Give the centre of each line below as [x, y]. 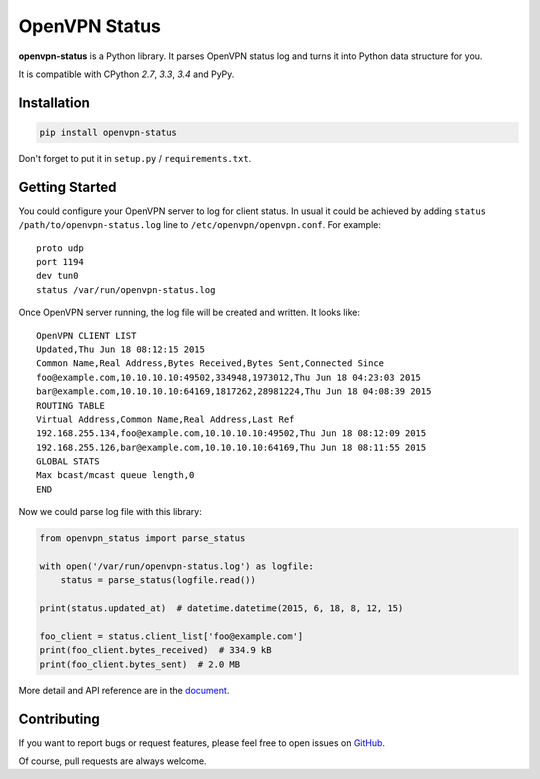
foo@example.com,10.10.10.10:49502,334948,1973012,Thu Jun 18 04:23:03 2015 [229, 377]
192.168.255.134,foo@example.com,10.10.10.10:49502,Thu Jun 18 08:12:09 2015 [231, 433]
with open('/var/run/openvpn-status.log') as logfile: [176, 566]
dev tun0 [57, 276]
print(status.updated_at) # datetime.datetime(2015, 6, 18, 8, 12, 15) [221, 608]
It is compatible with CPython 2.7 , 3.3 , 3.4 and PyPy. [126, 74]
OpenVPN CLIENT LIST [86, 335]
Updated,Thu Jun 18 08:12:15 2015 [120, 349]
